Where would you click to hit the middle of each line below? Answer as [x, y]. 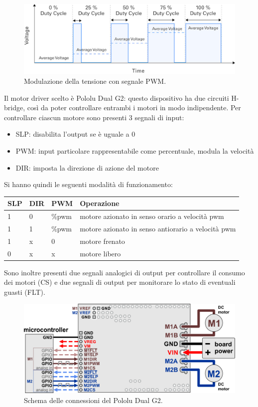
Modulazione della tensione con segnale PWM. [95, 81]
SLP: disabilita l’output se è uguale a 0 [75, 134]
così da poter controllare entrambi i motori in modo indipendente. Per [134, 107]
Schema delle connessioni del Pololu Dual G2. [93, 400]
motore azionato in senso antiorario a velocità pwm [158, 228]
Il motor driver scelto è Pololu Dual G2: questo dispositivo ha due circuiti [117, 98]
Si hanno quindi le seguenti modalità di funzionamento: [88, 184]
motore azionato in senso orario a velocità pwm [152, 216]
